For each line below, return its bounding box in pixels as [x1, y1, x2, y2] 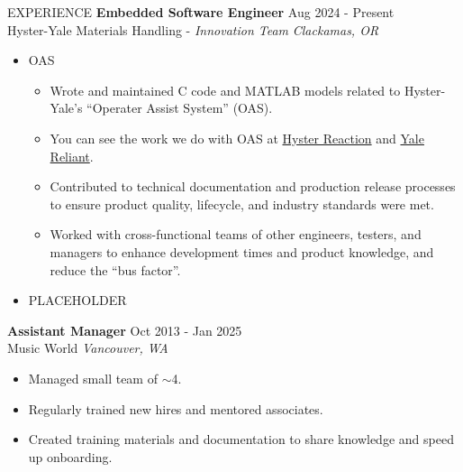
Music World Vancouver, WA [7, 338, 168, 357]
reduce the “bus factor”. [50, 260, 181, 279]
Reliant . [50, 146, 94, 165]
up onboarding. [28, 447, 113, 466]
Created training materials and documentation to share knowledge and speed [28, 430, 454, 449]
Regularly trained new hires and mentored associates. [28, 399, 323, 418]
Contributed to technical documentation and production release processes [50, 177, 456, 196]
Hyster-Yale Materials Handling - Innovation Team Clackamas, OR [7, 20, 379, 39]
